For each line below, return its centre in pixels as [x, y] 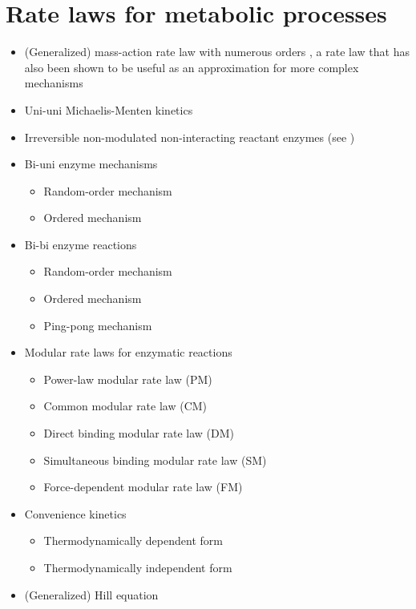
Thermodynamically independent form [138, 567]
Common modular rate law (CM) [125, 406]
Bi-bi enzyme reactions [81, 244]
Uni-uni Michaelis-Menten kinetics [109, 109]
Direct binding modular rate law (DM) [139, 433]
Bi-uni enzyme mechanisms [91, 164]
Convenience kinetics [75, 513]
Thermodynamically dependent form [133, 540]
